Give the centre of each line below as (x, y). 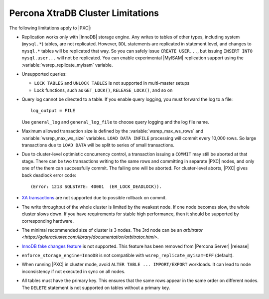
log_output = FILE (53, 111)
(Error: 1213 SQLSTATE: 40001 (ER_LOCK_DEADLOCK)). (96, 186)
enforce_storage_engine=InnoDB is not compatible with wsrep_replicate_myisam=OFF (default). (128, 255)
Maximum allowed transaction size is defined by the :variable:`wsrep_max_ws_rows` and (113, 131)
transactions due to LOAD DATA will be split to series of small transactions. (98, 145)
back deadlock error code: (49, 175)
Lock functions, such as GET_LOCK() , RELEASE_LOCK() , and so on (103, 90)
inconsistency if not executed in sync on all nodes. (73, 271)
